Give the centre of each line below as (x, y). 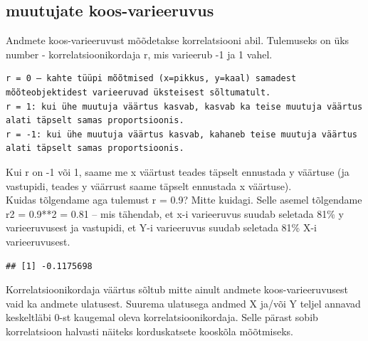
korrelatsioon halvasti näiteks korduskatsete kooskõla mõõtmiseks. (149, 331)
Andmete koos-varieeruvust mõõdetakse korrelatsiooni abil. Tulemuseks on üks (178, 40)
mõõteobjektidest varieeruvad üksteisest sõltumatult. (138, 92)
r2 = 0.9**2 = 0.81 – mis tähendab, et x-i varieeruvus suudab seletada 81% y (175, 213)
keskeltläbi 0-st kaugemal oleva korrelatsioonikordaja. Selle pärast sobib (162, 317)
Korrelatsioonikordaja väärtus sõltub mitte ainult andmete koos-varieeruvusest (177, 289)
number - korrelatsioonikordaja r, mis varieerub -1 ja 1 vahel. (139, 54)
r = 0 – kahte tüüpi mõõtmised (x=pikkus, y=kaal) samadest (151, 79)
